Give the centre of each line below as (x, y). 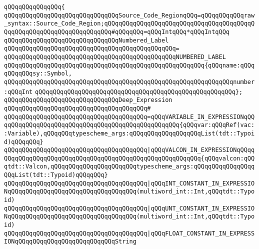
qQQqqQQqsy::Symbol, (38, 74)
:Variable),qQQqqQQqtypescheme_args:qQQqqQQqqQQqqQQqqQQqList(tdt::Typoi (129, 133)
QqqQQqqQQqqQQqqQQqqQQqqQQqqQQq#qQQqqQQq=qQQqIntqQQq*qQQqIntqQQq (117, 32)
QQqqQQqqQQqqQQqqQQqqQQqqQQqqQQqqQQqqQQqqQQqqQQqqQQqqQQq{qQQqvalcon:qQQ (129, 158)
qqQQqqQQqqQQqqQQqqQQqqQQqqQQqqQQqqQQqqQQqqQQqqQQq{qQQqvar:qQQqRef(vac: (129, 125)
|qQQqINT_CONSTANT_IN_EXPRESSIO (201, 183)
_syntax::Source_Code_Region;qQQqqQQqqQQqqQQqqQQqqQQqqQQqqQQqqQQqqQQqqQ (129, 24)
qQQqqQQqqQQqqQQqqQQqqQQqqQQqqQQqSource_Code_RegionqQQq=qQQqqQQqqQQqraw (129, 15)
